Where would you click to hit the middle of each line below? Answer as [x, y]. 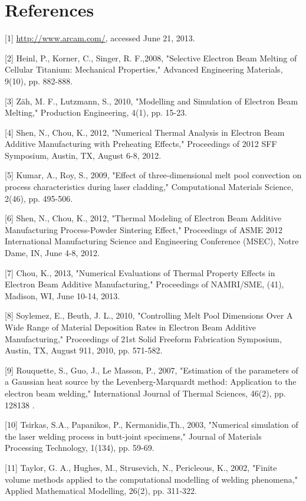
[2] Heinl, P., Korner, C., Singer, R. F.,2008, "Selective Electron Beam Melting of [151, 58]
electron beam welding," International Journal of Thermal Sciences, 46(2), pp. [145, 393]
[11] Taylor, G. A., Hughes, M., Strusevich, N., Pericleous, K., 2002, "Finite [141, 467]
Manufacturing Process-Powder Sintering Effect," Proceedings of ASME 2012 [144, 229]
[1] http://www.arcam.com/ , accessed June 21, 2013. [100, 38]
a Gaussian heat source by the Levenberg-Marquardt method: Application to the [151, 382]
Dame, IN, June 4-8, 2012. [52, 253]
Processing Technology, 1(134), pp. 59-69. [80, 448]
